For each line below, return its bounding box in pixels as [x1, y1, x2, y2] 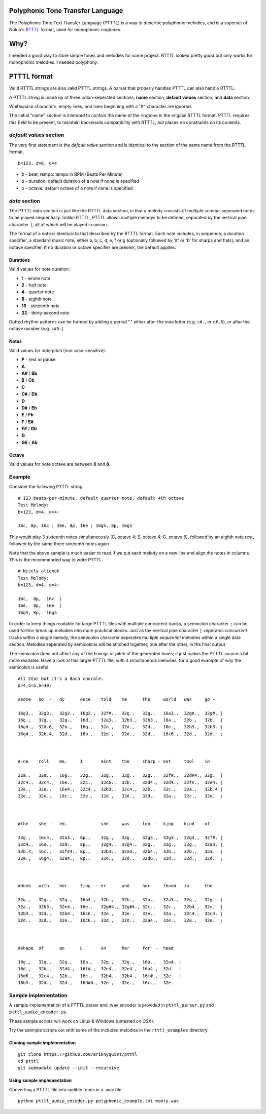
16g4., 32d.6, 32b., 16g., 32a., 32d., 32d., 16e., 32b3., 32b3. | [18, 724, 223, 730]
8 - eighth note [21, 296, 52, 302]
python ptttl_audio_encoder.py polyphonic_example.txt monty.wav [18, 1098, 179, 1104]
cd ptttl [18, 1058, 39, 1064]
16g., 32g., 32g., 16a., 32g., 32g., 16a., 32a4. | [18, 959, 182, 965]
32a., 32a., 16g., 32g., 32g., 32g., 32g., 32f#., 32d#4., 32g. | [18, 773, 223, 778]
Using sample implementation [9, 1077, 72, 1083]
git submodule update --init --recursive [18, 1065, 119, 1071]
